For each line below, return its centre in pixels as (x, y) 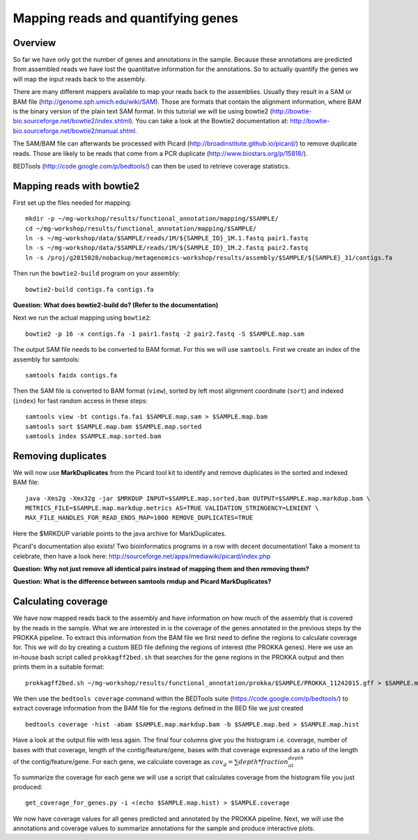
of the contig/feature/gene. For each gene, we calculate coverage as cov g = (123, 762)
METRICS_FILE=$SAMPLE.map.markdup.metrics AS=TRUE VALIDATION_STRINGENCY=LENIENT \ (172, 508)
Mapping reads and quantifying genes (125, 18)
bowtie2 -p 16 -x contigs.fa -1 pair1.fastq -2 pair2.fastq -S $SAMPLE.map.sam (165, 334)
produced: (28, 786)
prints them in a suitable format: (59, 667)
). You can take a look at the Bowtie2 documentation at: (209, 121)
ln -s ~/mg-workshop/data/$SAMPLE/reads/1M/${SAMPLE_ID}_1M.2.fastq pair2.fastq (167, 248)
